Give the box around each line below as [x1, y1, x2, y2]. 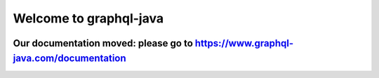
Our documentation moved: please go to [13, 37, 193, 49]
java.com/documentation [13, 52, 126, 64]
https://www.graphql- [194, 37, 294, 49]
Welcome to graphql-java [13, 11, 164, 26]
